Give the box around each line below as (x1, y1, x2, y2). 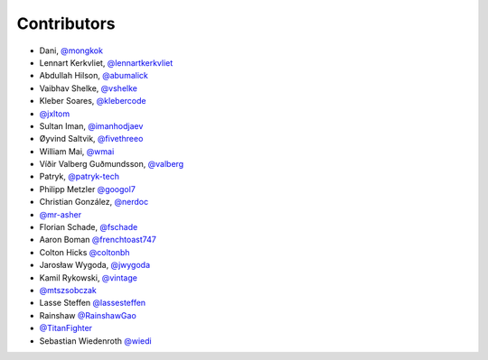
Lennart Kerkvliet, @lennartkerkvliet (39, 57, 174, 68)
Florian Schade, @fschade (39, 222, 138, 233)
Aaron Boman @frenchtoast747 (39, 235, 157, 245)
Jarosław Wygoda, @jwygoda (39, 260, 151, 271)
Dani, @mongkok (39, 45, 104, 56)
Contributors (16, 14, 117, 33)
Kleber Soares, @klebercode (39, 96, 146, 106)
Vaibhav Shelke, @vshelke (39, 82, 137, 94)
